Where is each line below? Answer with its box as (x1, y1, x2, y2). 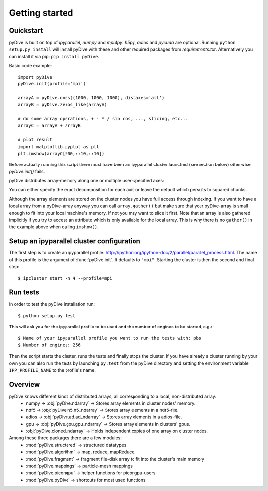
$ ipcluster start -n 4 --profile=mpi (18, 275, 113, 281)
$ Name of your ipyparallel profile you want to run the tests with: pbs (18, 335, 201, 341)
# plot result (18, 137, 52, 143)
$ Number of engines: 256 (18, 342, 81, 348)
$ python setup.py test (18, 313, 76, 318)
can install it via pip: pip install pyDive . (9, 53, 99, 59)
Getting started (9, 7, 73, 18)
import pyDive (18, 74, 52, 80)
